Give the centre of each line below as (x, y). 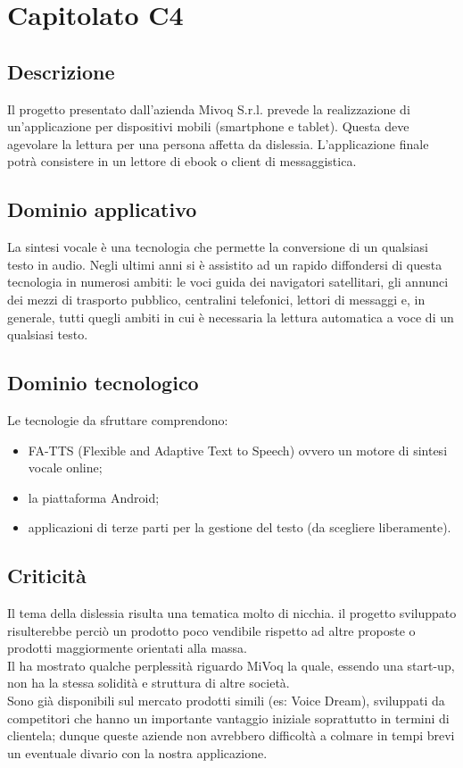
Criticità (47, 576)
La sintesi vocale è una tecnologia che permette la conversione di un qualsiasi (218, 247)
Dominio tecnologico (103, 383)
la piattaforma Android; (94, 497)
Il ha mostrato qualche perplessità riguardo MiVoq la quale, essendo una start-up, (231, 665)
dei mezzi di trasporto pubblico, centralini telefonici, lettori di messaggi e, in (216, 299)
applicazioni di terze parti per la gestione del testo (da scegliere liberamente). (240, 527)
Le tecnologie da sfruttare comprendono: (118, 419)
